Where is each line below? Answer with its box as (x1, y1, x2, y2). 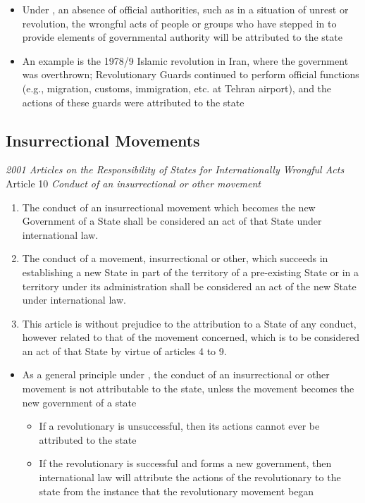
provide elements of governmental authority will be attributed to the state (22, 30, 342, 44)
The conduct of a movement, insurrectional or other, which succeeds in (22, 251, 328, 266)
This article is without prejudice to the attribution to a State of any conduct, (22, 316, 357, 330)
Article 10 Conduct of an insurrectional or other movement (6, 175, 261, 190)
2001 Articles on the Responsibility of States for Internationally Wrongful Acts (6, 162, 345, 177)
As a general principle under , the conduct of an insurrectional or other (22, 367, 330, 382)
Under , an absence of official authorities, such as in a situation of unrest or (22, 2, 349, 16)
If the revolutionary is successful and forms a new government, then (39, 456, 332, 471)
